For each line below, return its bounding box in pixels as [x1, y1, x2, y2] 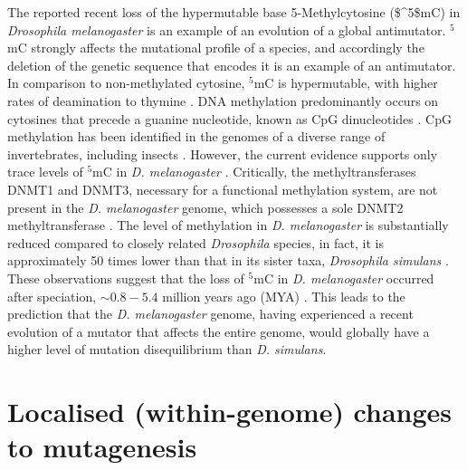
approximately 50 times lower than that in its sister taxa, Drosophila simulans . [7, 251, 449, 270]
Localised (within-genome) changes [7, 393, 453, 430]
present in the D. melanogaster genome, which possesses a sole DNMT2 [7, 197, 404, 216]
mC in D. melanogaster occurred [253, 268, 434, 287]
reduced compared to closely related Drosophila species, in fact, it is [7, 233, 384, 252]
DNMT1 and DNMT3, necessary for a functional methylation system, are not [7, 179, 438, 198]
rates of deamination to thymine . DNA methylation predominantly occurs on [7, 91, 439, 110]
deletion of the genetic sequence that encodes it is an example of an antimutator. [7, 55, 456, 74]
